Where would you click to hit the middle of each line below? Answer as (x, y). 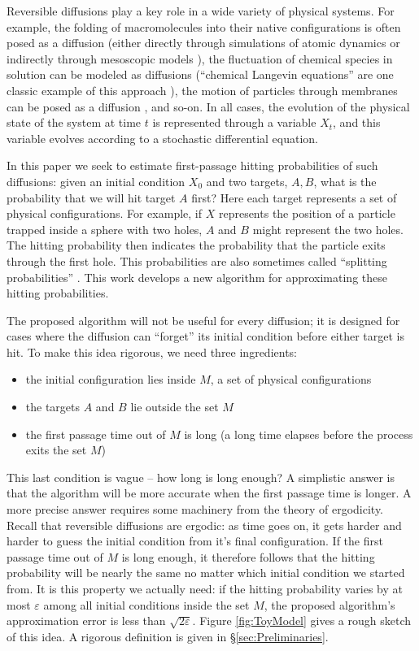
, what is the (345, 181)
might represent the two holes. (328, 229)
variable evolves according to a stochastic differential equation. (162, 138)
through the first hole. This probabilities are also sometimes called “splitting (197, 260)
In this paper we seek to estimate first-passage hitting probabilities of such (192, 165)
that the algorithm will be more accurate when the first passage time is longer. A (209, 493)
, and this (357, 122)
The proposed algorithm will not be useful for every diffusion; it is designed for (203, 320)
